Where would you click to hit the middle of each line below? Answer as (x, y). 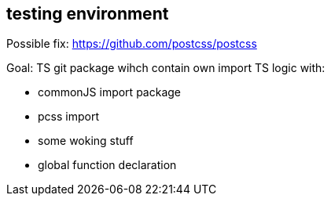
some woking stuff (86, 141)
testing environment (88, 14)
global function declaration (107, 165)
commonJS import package (109, 92)
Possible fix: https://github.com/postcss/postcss (132, 44)
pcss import (68, 117)
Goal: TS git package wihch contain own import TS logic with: (166, 68)
